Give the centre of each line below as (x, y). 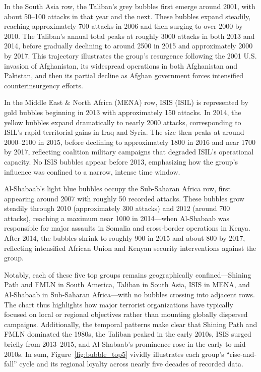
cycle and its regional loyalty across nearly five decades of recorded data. (131, 364)
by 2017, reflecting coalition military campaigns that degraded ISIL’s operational (129, 152)
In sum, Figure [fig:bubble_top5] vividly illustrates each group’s (125, 354)
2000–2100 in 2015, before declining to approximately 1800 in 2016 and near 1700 (130, 142)
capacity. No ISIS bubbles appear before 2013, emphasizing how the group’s (121, 161)
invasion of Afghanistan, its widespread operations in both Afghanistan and (121, 65)
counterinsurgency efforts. (44, 85)
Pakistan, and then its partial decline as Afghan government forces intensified (124, 75)
